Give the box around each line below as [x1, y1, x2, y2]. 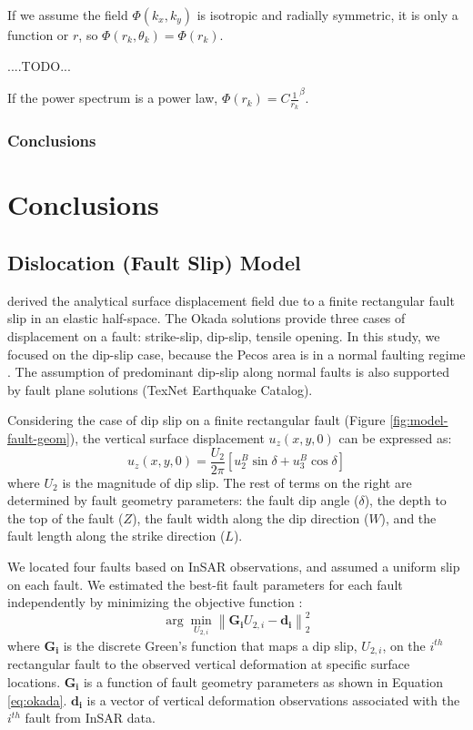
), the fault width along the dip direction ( [132, 508, 369, 527]
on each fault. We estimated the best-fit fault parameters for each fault [7, 574, 403, 593]
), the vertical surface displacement [69, 429, 265, 448]
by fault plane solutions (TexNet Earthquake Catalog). [7, 380, 313, 399]
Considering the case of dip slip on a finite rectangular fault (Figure [7, 411, 386, 430]
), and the [380, 508, 437, 527]
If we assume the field [7, 5, 128, 24]
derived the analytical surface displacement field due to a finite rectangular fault [7, 290, 455, 309]
